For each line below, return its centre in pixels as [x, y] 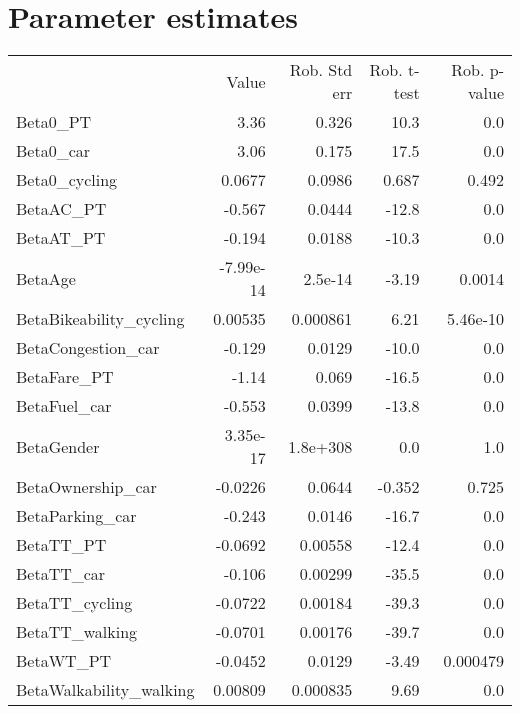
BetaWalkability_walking [105, 690]
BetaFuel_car [64, 406]
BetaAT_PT [61, 238]
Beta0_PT [54, 122]
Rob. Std [321, 70]
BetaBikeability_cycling [100, 319]
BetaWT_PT [64, 661]
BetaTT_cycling [74, 603]
